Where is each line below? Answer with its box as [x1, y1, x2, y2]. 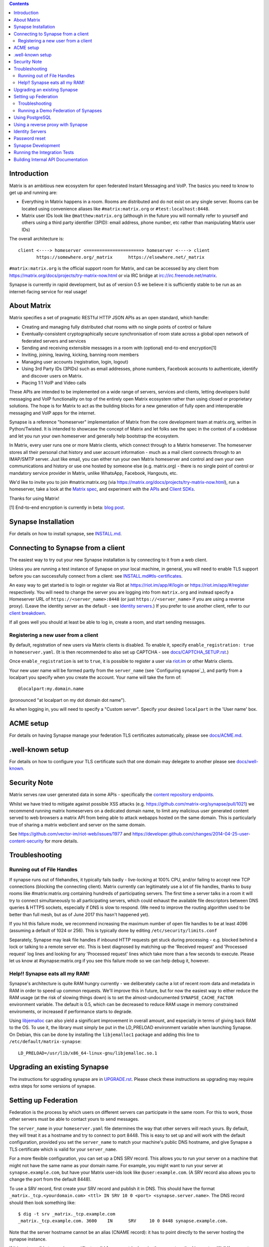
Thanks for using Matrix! [9, 495, 60, 501]
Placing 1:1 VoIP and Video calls [21, 380, 87, 386]
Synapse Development [13, 142, 60, 148]
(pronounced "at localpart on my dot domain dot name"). [9, 697, 126, 703]
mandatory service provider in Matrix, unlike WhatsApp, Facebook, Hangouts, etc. [9, 470, 178, 476]
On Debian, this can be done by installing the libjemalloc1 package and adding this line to [9, 1032, 199, 1038]
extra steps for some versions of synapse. [9, 1083, 96, 1089]
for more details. [44, 838, 79, 844]
